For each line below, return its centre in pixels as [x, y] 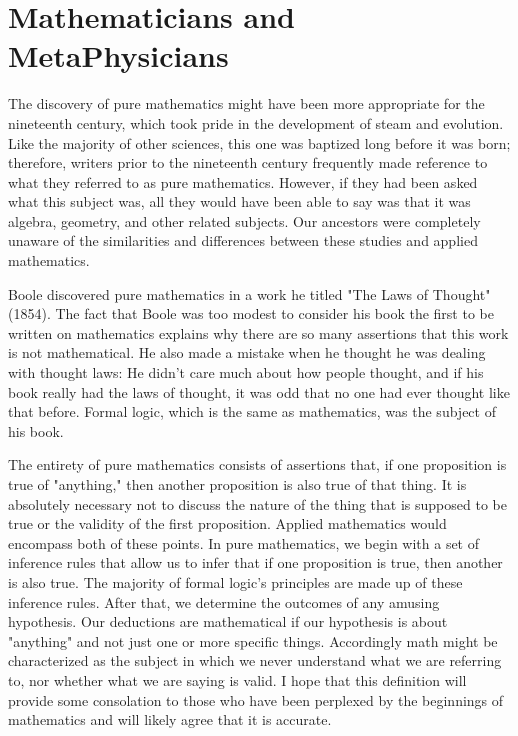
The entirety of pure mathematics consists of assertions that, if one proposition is [257, 464]
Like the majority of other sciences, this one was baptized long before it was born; [259, 142]
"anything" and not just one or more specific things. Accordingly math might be [253, 640]
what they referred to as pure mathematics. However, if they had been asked [243, 181]
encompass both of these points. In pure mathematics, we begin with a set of [244, 542]
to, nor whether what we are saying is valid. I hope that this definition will [237, 679]
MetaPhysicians [118, 55]
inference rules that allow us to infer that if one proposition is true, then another [255, 562]
